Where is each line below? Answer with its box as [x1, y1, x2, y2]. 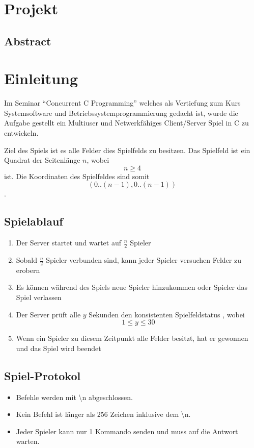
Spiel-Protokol [4, 367, 81, 383]
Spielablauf [4, 213, 63, 229]
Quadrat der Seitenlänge [4, 155, 80, 165]
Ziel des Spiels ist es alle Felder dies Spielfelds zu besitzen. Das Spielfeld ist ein [4, 144, 250, 155]
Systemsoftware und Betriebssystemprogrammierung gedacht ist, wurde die [4, 107, 238, 118]
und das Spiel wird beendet [16, 342, 101, 353]
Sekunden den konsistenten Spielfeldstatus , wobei [89, 309, 245, 319]
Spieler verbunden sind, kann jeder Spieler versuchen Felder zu [46, 255, 241, 265]
